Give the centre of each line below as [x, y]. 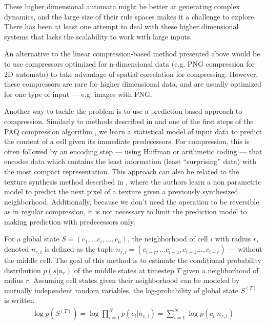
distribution [23, 270]
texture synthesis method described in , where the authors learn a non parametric [133, 181]
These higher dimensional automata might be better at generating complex [122, 6]
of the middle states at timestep [124, 270]
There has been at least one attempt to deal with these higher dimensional [121, 26]
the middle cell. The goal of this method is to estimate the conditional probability [133, 260]
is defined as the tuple [79, 249]
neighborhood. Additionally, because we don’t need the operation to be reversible [132, 201]
